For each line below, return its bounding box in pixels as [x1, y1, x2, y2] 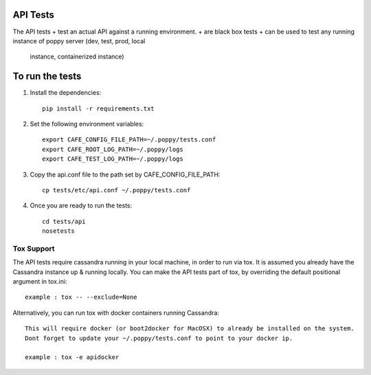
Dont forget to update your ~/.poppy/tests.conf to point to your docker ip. [25, 334, 293, 342]
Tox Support [12, 244, 55, 253]
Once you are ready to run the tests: [30, 201, 133, 209]
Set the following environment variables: [30, 120, 144, 128]
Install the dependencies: [30, 89, 102, 97]
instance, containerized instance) [30, 52, 124, 61]
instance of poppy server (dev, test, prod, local [12, 36, 146, 45]
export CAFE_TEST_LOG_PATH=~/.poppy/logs [42, 155, 183, 163]
